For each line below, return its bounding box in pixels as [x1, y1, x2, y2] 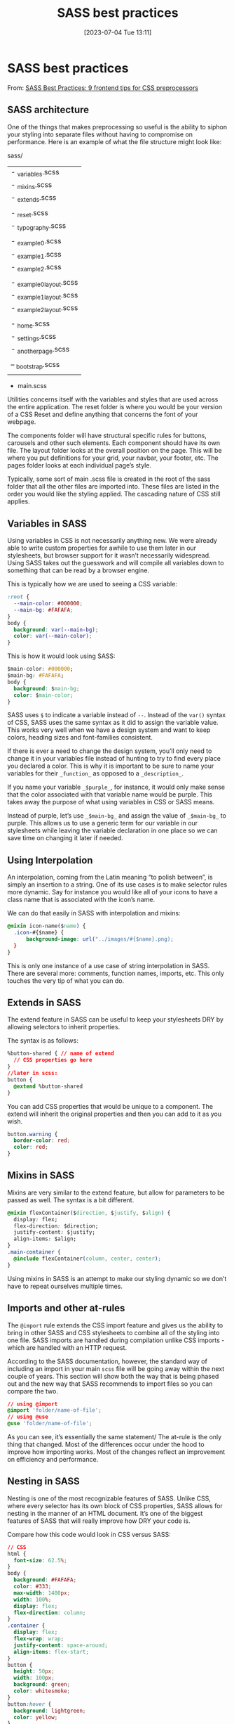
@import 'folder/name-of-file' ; [7, 1407, 102, 1414]
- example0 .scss [11, 236, 62, 247]
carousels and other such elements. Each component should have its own [7, 439, 221, 447]
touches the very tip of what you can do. [7, 976, 125, 985]
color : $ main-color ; [13, 691, 74, 699]
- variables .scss [11, 167, 60, 178]
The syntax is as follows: [7, 1036, 78, 1045]
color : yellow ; [13, 1713, 58, 1720]
